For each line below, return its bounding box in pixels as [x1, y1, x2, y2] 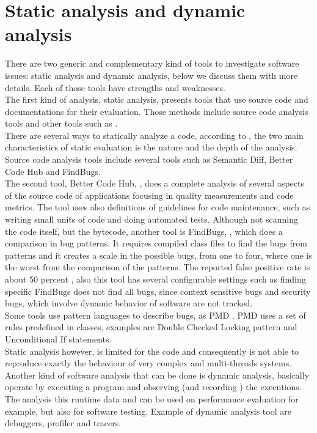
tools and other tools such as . [5, 117, 118, 130]
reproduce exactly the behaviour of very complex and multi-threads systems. [5, 357, 292, 369]
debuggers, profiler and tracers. [5, 416, 122, 429]
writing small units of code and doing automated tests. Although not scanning [5, 213, 298, 226]
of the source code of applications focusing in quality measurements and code [5, 188, 294, 201]
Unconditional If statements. [5, 332, 112, 345]
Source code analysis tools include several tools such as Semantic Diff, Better [5, 153, 293, 166]
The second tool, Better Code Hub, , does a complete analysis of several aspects [5, 177, 304, 190]
